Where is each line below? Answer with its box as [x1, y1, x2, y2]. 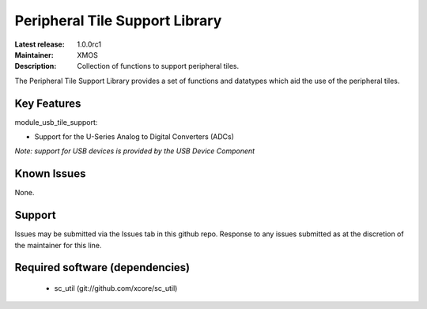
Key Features [14, 96, 81, 110]
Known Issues [14, 167, 86, 181]
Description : [14, 62, 57, 71]
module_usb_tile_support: [14, 117, 98, 126]
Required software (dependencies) [14, 261, 191, 274]
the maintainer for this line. [14, 240, 102, 250]
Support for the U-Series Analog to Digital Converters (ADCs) [34, 132, 235, 141]
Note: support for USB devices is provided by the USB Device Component [14, 146, 255, 156]
